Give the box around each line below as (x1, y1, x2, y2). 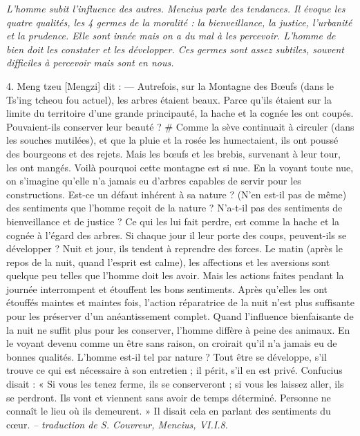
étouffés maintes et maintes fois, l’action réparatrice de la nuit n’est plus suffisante (6, 295, 354, 310)
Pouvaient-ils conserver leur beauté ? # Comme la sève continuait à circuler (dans (6, 119, 354, 133)
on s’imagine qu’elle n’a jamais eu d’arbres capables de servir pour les (6, 173, 301, 188)
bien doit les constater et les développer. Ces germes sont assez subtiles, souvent (6, 41, 344, 56)
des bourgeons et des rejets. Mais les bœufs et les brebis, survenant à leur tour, (6, 146, 341, 160)
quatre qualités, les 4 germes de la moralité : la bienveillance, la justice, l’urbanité (6, 15, 352, 29)
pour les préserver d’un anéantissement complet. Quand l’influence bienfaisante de (6, 309, 354, 323)
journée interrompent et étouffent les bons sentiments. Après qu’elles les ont (6, 281, 328, 296)
